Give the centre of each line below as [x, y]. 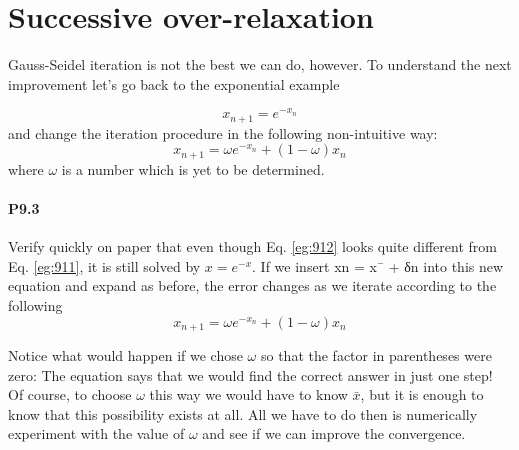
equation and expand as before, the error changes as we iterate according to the [252, 285]
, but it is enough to [422, 394]
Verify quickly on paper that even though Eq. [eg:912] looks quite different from [252, 246]
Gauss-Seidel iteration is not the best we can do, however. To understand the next [260, 64]
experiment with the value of [96, 433]
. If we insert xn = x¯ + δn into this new [378, 265]
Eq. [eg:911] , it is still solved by [104, 265]
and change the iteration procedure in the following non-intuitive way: [223, 132]
